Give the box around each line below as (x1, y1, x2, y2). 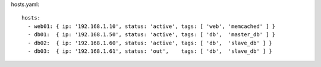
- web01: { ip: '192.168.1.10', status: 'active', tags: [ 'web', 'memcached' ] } (27, 23, 276, 30)
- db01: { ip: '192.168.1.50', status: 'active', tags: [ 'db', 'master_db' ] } (27, 31, 276, 38)
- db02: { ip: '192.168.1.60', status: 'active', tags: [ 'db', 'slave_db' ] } (27, 39, 273, 46)
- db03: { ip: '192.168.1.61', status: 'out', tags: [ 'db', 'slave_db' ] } (27, 47, 273, 55)
